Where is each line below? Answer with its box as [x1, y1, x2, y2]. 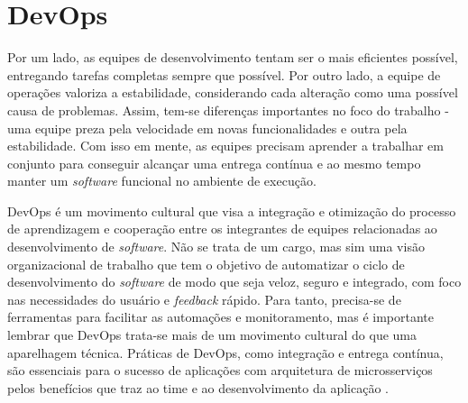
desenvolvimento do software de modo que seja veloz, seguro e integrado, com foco [7, 272, 462, 291]
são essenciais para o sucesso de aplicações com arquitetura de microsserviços [7, 361, 433, 380]
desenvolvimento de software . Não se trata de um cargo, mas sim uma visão [7, 237, 425, 256]
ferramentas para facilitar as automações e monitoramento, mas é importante [7, 307, 435, 326]
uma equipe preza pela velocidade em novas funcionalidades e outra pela [7, 118, 408, 137]
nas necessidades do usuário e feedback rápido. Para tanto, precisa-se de [7, 289, 401, 308]
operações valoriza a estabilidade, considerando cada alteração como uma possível [7, 83, 458, 102]
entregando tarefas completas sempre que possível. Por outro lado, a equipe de [7, 65, 441, 84]
